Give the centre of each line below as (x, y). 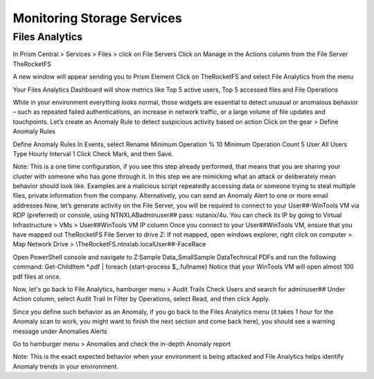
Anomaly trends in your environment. (66, 366)
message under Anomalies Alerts (60, 331)
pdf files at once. (37, 276)
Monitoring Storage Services (98, 18)
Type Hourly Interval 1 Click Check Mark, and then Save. (93, 153)
